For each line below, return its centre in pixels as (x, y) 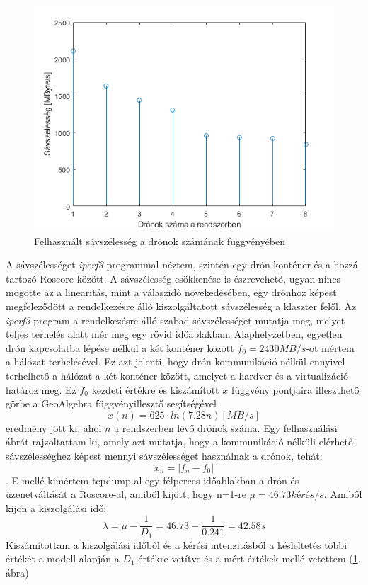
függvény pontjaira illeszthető (295, 389)
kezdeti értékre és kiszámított (155, 389)
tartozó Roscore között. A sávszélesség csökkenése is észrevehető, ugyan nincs (173, 278)
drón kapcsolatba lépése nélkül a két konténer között (120, 347)
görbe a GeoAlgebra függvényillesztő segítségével (111, 403)
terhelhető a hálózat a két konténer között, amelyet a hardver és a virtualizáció (177, 375)
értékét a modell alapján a (63, 558)
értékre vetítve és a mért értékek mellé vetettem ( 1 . (249, 558)
